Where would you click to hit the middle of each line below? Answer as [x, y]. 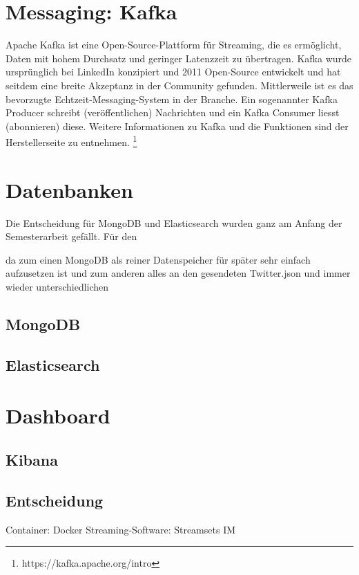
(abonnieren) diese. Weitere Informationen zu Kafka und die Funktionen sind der [177, 126]
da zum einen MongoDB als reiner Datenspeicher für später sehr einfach [158, 259]
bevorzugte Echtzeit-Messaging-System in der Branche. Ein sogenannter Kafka [172, 99]
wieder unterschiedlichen [57, 287]
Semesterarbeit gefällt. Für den [71, 236]
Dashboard [58, 416]
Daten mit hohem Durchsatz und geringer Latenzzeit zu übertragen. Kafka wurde [179, 58]
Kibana [32, 459]
